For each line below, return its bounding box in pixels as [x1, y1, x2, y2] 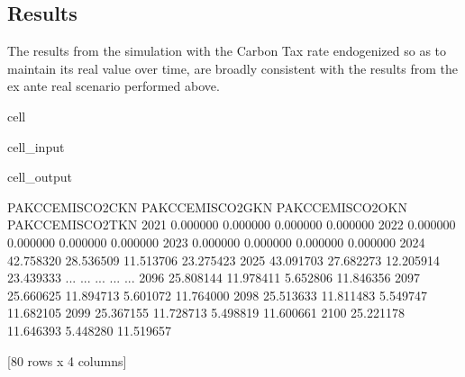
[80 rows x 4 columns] [7, 351, 127, 370]
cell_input [7, 137, 65, 156]
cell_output [7, 167, 72, 186]
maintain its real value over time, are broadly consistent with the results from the [7, 58, 458, 77]
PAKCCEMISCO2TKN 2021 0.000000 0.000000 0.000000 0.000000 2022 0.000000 [7, 215, 456, 234]
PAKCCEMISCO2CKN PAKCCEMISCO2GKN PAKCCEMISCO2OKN [7, 197, 407, 216]
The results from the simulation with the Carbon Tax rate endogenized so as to [7, 41, 447, 60]
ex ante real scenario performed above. [7, 76, 220, 95]
